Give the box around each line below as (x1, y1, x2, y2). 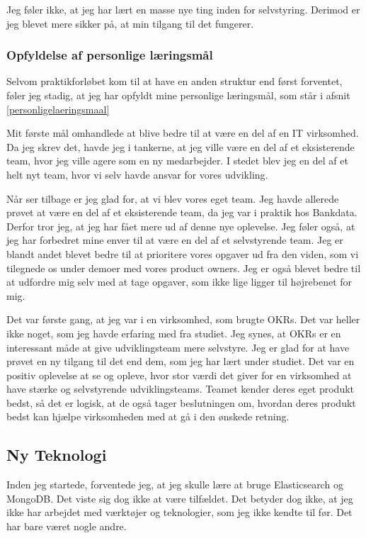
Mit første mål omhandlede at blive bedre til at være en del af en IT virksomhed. (6, 125, 359, 140)
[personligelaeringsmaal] (6, 101, 110, 116)
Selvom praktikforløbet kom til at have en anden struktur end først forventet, (6, 74, 343, 89)
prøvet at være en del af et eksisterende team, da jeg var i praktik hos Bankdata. (6, 205, 358, 220)
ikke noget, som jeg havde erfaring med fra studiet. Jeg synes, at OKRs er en (6, 325, 341, 340)
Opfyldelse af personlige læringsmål (6, 46, 213, 64)
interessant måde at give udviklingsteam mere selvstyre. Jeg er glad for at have (6, 340, 350, 354)
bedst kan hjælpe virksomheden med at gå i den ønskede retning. (6, 409, 290, 424)
